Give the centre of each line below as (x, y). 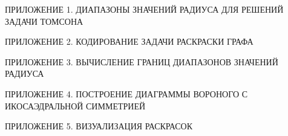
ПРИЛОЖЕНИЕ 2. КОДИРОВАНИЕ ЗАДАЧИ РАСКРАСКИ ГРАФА (129, 41)
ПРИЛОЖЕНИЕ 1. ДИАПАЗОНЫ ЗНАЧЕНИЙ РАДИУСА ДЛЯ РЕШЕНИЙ (144, 9)
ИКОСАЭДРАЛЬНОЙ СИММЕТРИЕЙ (75, 105)
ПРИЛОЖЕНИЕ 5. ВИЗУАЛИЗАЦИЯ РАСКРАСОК (99, 126)
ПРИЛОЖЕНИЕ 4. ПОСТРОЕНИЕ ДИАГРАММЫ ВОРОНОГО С (126, 93)
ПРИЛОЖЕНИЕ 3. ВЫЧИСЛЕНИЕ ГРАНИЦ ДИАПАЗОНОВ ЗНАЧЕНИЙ (142, 61)
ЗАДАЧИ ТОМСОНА (44, 21)
